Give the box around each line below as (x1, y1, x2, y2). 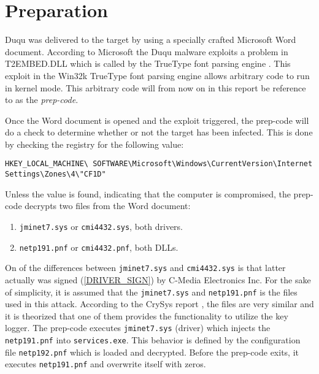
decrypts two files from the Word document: (25, 199, 191, 212)
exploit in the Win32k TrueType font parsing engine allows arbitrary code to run (5, 69, 310, 82)
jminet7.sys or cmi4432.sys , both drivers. (19, 219, 183, 232)
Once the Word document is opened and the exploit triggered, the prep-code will (5, 113, 309, 126)
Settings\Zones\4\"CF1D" (5, 170, 106, 179)
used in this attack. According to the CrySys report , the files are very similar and (5, 297, 314, 310)
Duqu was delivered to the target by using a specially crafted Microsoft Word (5, 33, 296, 46)
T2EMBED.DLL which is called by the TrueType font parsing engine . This (5, 57, 291, 70)
